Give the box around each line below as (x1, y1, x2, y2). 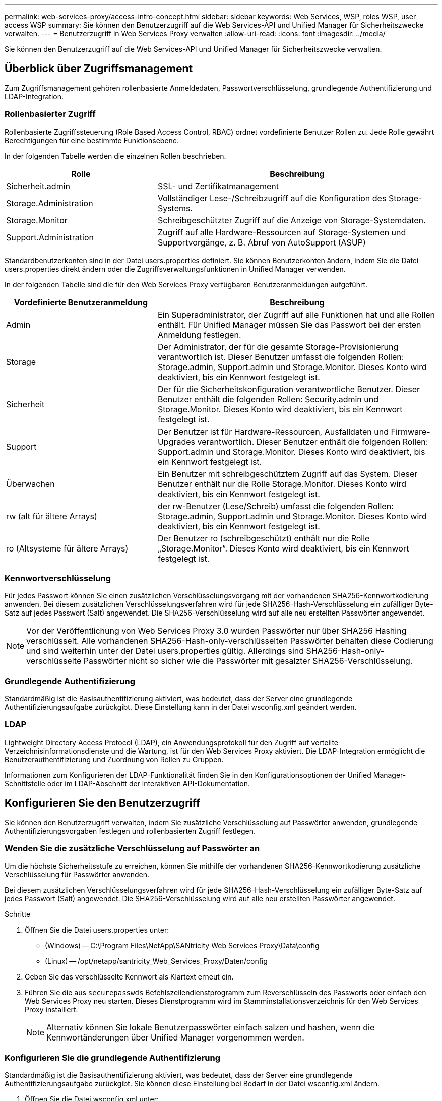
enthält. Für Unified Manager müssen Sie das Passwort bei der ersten (157, 319, 421, 330)
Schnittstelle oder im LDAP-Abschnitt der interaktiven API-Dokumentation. (5, 779, 250, 788)
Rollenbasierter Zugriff (5, 109, 96, 119)
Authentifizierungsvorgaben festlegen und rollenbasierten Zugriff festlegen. (5, 826, 256, 835)
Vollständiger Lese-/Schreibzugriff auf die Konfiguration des (157, 193, 387, 203)
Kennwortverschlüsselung (5, 573, 111, 583)
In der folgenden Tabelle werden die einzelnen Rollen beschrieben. (5, 151, 226, 160)
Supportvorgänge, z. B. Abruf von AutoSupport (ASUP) (157, 237, 366, 248)
